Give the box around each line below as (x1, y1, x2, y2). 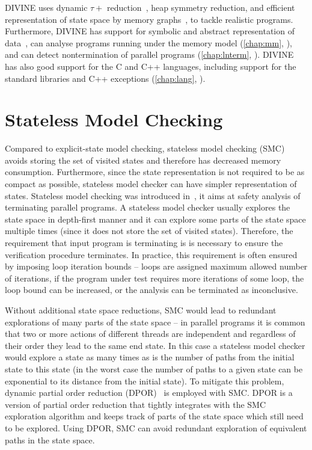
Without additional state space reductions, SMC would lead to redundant (5, 304, 277, 316)
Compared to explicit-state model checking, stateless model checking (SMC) (5, 142, 285, 155)
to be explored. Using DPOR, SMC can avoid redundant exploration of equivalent (5, 421, 307, 434)
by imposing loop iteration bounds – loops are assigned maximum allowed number (5, 260, 308, 273)
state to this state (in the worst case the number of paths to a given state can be (5, 362, 303, 375)
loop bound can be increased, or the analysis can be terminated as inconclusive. (5, 283, 298, 296)
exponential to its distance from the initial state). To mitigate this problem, (5, 374, 284, 387)
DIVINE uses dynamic (5, 1, 88, 13)
